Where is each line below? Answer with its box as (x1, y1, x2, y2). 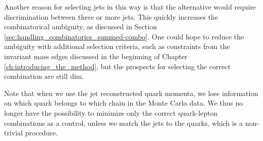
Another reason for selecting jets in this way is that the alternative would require (4, 2, 256, 12)
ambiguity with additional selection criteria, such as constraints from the (4, 41, 230, 52)
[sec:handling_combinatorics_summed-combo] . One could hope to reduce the (4, 31, 244, 41)
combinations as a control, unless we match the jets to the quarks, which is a (4, 117, 243, 128)
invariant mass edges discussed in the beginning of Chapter (4, 51, 187, 61)
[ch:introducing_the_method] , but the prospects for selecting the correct (4, 61, 231, 71)
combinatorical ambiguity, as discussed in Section (4, 21, 157, 32)
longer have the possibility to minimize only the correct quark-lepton (4, 107, 218, 118)
